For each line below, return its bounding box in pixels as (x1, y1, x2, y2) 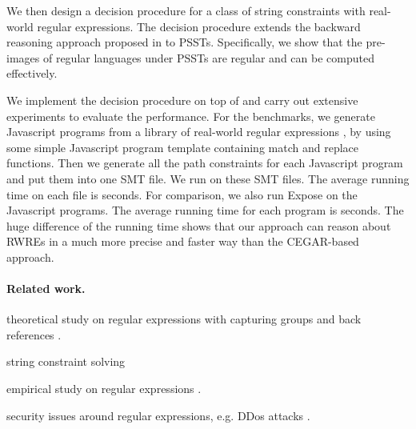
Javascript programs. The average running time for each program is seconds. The (6, 202, 404, 219)
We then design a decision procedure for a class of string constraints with (6, 2, 366, 18)
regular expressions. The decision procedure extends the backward (37, 18, 361, 34)
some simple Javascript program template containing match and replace (6, 138, 358, 155)
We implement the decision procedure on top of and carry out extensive (6, 91, 358, 108)
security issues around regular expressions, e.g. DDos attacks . (6, 407, 310, 423)
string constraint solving (6, 353, 126, 370)
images (6, 49, 40, 66)
